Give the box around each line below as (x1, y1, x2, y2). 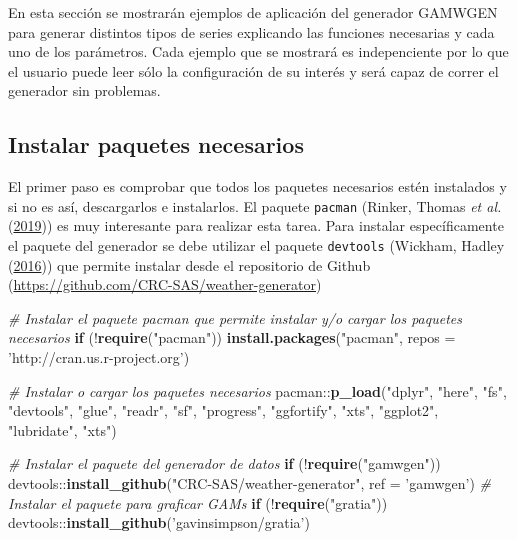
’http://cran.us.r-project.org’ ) (8, 347, 190, 368)
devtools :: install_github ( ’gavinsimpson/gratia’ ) (8, 512, 310, 533)
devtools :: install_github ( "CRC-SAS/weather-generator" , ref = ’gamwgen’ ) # (8, 473, 492, 494)
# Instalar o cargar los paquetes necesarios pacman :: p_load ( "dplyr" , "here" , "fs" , (8, 380, 507, 401)
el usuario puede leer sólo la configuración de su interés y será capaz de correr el (8, 60, 499, 81)
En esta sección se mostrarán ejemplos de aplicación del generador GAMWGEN (8, 2, 498, 22)
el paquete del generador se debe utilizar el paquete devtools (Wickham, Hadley (8, 235, 505, 256)
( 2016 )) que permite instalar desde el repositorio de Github (8, 254, 371, 275)
